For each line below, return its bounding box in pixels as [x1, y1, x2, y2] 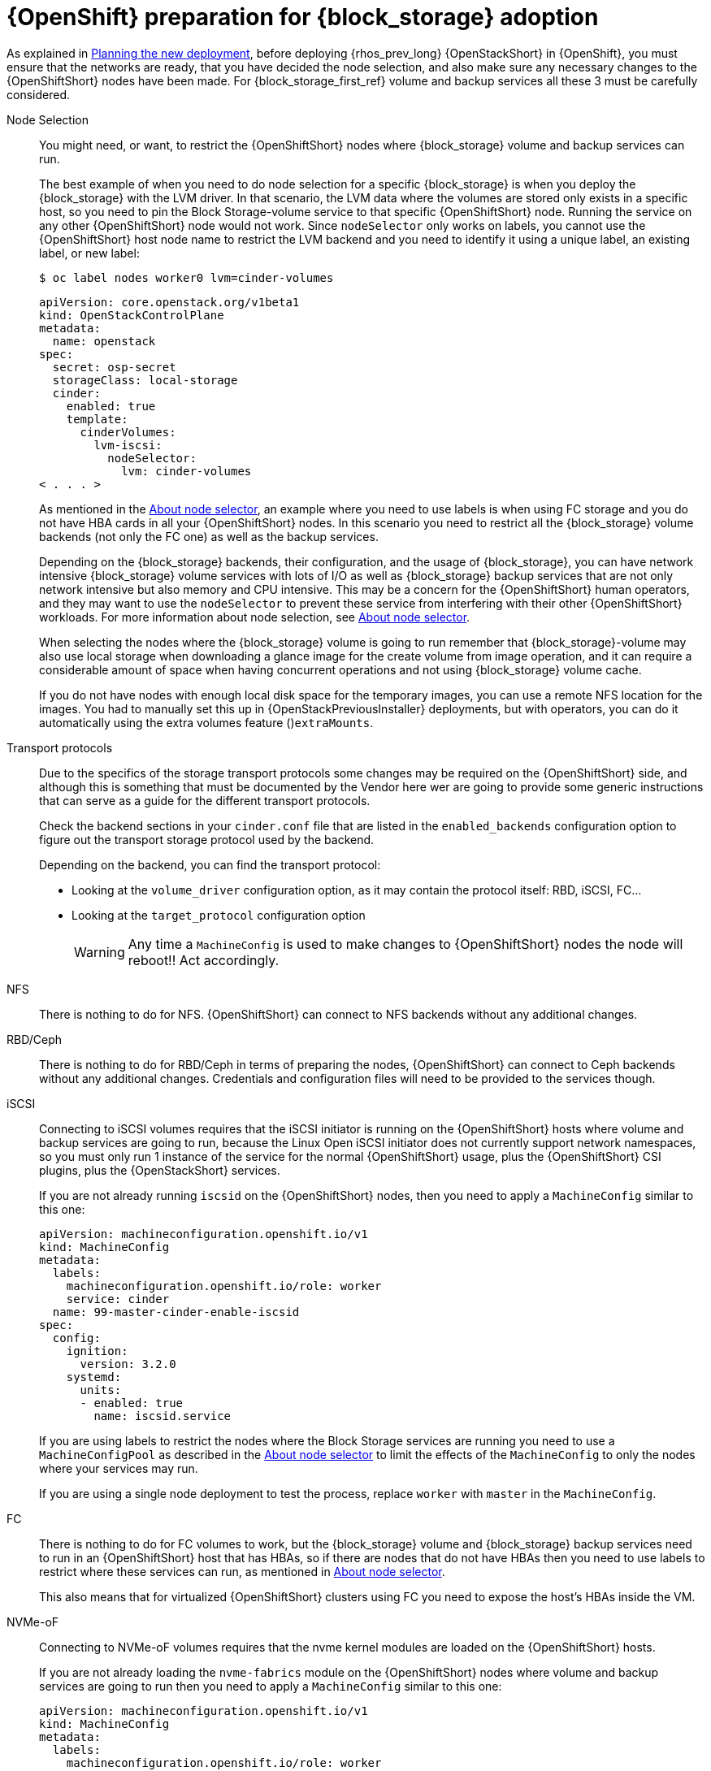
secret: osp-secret [52, 360, 176, 374]
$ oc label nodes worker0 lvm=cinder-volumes [39, 271, 334, 284]
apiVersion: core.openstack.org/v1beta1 [39, 295, 300, 309]
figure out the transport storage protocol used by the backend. [39, 832, 375, 847]
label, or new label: [39, 245, 140, 260]
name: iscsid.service [93, 1409, 232, 1422]
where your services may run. [39, 1461, 198, 1475]
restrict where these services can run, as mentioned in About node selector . [39, 1564, 445, 1578]
